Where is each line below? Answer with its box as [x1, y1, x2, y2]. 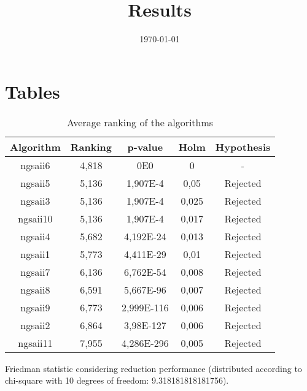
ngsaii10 [18, 211, 53, 226]
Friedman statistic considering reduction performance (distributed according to [5, 362, 302, 374]
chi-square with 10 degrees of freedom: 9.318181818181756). [5, 374, 229, 387]
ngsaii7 [20, 264, 50, 279]
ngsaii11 [18, 335, 53, 350]
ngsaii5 [20, 175, 50, 190]
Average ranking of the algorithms [67, 115, 214, 129]
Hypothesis [215, 139, 271, 154]
